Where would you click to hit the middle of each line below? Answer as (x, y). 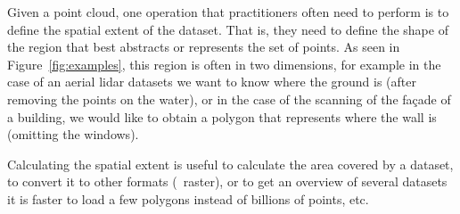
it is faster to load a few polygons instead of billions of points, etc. (188, 198)
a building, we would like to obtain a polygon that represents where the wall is (222, 116)
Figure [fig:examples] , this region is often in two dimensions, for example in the (224, 64)
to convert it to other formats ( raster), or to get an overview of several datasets (227, 181)
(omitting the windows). (73, 134)
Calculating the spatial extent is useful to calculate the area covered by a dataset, (230, 164)
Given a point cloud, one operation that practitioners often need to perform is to (228, 12)
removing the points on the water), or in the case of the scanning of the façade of (229, 99)
